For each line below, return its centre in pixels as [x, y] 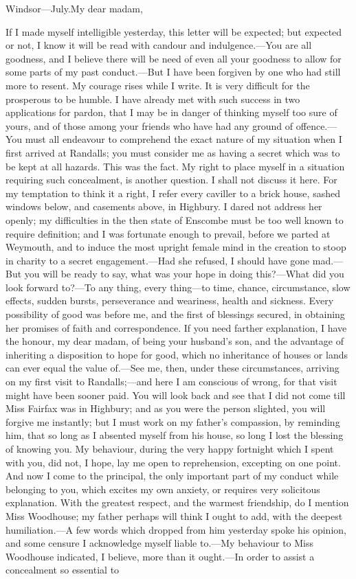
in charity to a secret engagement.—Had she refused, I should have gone [158, 260]
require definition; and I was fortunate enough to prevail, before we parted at [168, 233]
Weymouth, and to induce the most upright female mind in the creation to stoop [176, 247]
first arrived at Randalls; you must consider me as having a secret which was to [173, 152]
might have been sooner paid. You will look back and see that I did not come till [176, 395]
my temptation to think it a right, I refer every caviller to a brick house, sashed [173, 193]
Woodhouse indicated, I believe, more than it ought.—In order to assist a [160, 556]
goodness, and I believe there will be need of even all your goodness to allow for [174, 58]
